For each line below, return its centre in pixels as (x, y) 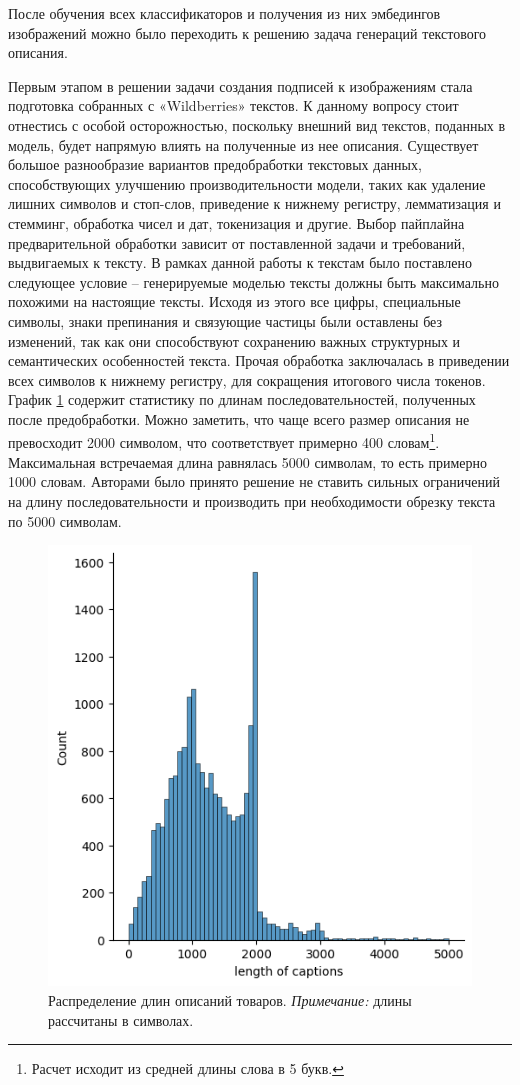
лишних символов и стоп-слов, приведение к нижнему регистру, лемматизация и (254, 203)
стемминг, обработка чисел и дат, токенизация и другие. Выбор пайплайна (236, 222)
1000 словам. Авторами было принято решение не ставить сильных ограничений (254, 481)
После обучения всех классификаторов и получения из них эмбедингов (224, 13)
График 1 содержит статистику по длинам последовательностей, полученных (242, 399)
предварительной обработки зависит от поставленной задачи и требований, (237, 242)
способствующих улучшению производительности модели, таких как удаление (247, 183)
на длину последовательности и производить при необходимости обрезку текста (252, 500)
